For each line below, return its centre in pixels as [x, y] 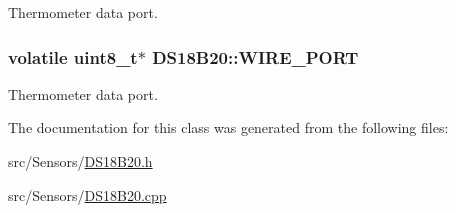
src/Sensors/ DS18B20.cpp [87, 194]
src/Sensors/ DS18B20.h [80, 161]
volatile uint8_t [73, 56]
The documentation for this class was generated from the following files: [228, 127]
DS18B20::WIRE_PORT [255, 56]
